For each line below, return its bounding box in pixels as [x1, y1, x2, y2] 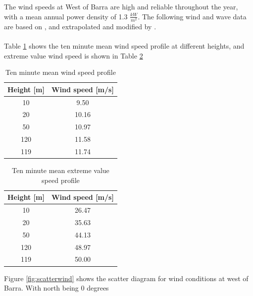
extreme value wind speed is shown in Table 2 [4, 50, 143, 60]
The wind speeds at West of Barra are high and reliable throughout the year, [4, 1, 238, 11]
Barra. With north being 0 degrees [4, 283, 109, 293]
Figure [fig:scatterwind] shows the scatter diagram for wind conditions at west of [4, 273, 249, 283]
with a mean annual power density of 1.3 [4, 11, 128, 21]
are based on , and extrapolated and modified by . [4, 21, 156, 31]
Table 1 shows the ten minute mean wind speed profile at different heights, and [4, 40, 245, 51]
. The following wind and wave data [138, 11, 247, 21]
